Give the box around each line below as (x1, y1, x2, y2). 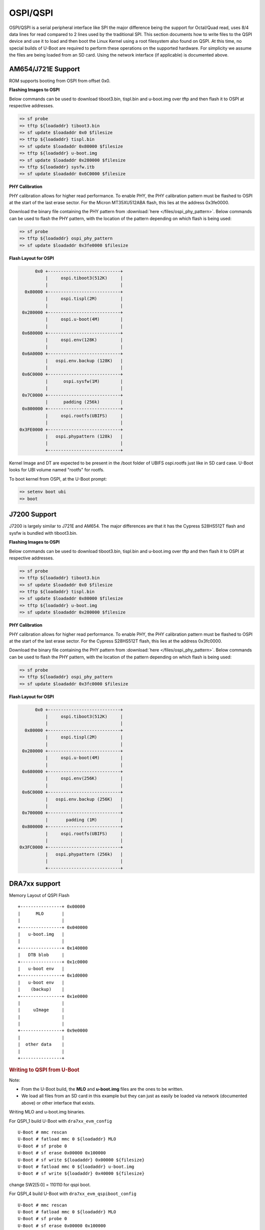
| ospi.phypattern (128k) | (45, 433, 123, 439)
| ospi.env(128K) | (45, 337, 123, 343)
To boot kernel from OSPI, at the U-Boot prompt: (9, 476, 107, 482)
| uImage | (18, 1007, 65, 1013)
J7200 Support (9, 510, 56, 519)
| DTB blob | (18, 952, 65, 958)
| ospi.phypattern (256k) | (45, 851, 123, 857)
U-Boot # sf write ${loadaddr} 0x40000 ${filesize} (18, 1171, 145, 1176)
